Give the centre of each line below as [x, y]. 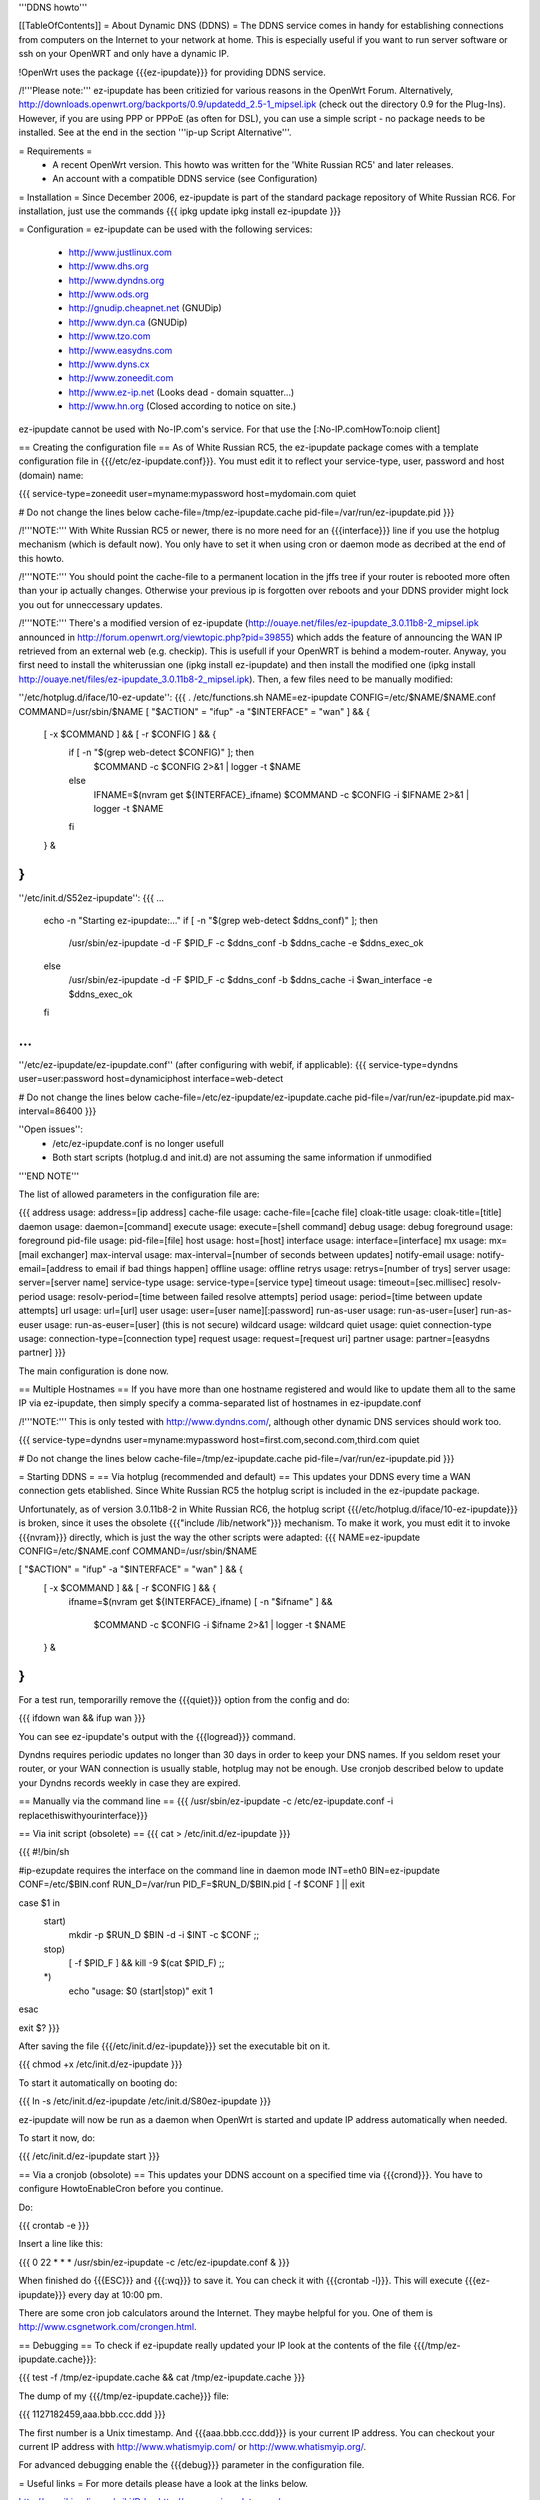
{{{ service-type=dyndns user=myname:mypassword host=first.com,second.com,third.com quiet [219, 1440]
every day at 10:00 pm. [115, 2294]
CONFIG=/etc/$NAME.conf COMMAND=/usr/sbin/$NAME [138, 1551]
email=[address [51, 1268]
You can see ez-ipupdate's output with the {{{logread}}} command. [157, 1736]
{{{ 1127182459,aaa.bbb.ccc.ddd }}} [92, 2414]
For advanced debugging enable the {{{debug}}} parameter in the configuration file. [191, 2465]
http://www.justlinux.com [120, 252]
